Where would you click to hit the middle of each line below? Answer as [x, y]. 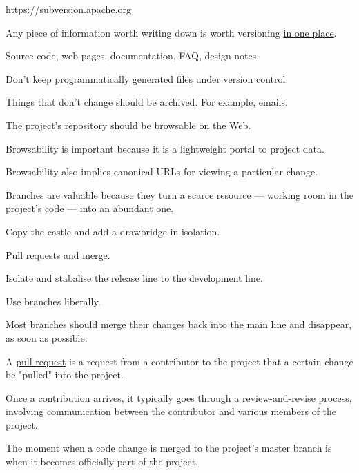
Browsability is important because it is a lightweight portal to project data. [165, 148]
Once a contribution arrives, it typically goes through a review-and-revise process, [179, 397]
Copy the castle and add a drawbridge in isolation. [113, 231]
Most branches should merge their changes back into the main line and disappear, [179, 324]
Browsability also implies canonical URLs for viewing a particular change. [162, 172]
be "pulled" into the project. [65, 375]
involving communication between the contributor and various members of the [171, 411]
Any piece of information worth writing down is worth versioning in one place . [171, 32]
